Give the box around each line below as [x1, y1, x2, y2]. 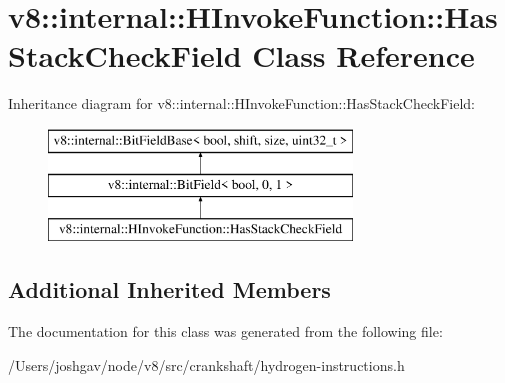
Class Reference [252, 35, 475, 76]
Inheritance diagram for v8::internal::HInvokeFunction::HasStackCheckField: [8, 93, 475, 114]
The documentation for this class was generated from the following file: [8, 321, 443, 342]
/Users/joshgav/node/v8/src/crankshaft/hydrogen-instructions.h [8, 354, 405, 375]
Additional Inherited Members [8, 274, 331, 305]
